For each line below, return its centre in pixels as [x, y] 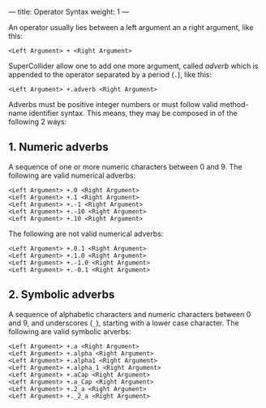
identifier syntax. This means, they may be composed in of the [133, 113]
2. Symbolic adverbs [62, 295]
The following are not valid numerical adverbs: [86, 234]
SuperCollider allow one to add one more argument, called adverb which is [133, 66]
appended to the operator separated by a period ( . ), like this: [110, 75]
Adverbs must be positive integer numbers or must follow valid [113, 104]
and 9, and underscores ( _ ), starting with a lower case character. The [124, 323]
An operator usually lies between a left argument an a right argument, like [131, 27]
